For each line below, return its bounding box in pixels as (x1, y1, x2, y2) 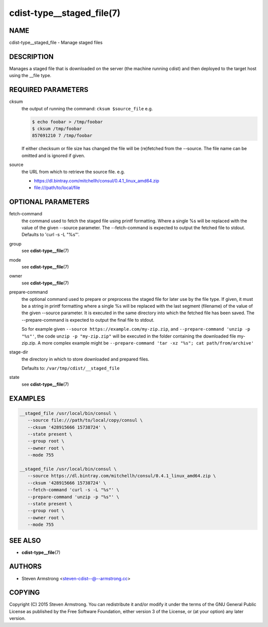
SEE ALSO (9, 536, 41, 544)
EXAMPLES (9, 394, 46, 403)
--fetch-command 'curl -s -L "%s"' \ (27, 487, 119, 493)
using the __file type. (9, 73, 52, 79)
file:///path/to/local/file (34, 184, 80, 191)
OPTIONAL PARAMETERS (9, 198, 90, 206)
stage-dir (9, 349, 28, 355)
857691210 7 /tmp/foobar (32, 133, 93, 139)
